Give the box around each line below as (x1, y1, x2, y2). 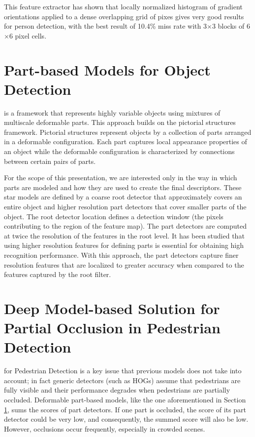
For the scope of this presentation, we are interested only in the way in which (4, 172, 237, 183)
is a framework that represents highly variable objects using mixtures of (4, 107, 221, 118)
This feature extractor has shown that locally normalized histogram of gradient (4, 1, 243, 11)
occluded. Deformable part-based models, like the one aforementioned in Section (4, 395, 246, 405)
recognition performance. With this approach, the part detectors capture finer (4, 250, 239, 260)
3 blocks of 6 (212, 21, 250, 31)
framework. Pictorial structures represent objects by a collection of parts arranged (4, 126, 252, 137)
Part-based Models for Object (4, 59, 211, 79)
